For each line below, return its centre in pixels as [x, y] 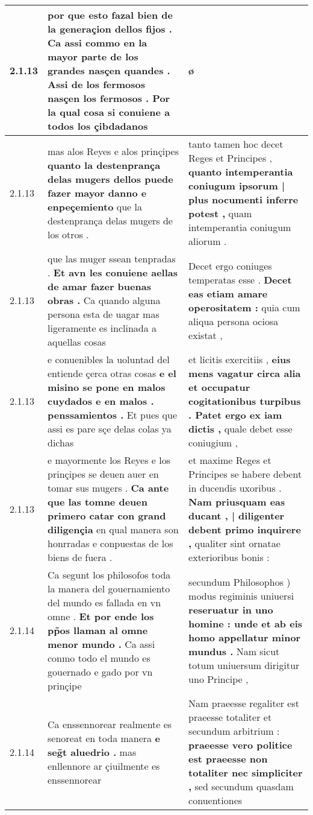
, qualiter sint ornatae [234, 543]
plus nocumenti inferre [243, 199]
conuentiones [215, 800]
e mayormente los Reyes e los [109, 460]
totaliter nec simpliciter [246, 772]
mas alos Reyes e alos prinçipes [113, 151]
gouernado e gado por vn [100, 672]
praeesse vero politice [240, 745]
